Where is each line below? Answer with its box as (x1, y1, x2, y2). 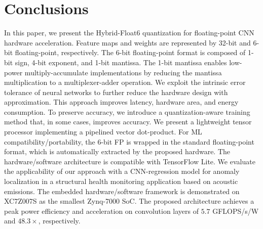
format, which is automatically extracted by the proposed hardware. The (4, 146, 231, 157)
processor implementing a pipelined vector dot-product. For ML (4, 126, 202, 137)
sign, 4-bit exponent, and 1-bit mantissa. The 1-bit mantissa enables (15, 57, 227, 67)
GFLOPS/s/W (212, 205, 259, 216)
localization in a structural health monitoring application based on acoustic (4, 176, 238, 187)
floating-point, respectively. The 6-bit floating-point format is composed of (15, 47, 246, 58)
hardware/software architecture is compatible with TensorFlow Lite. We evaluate (4, 156, 255, 166)
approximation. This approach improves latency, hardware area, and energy (4, 97, 239, 107)
